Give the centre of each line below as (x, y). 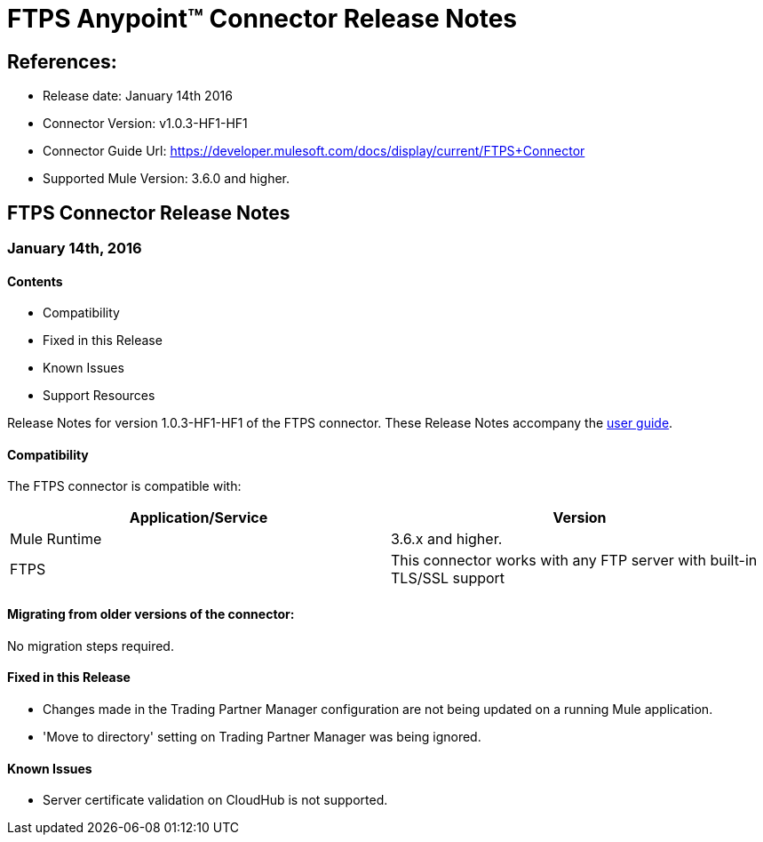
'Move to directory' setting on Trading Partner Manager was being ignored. (262, 736)
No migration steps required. (91, 646)
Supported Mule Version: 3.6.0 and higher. (167, 179)
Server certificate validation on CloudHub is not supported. (215, 800)
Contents (35, 281)
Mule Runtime (56, 539)
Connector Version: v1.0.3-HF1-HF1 (145, 124)
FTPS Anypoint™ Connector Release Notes (262, 19)
